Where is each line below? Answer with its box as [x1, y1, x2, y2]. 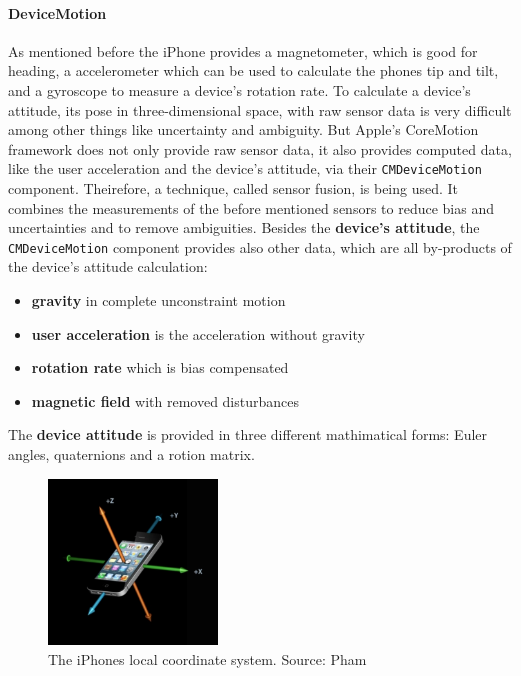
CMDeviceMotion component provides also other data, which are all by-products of [8, 236, 512, 257]
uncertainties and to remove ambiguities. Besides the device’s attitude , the [8, 217, 480, 238]
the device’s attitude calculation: [8, 256, 208, 277]
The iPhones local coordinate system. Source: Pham [48, 648, 367, 669]
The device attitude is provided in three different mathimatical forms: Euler [8, 424, 488, 445]
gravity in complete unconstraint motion [31, 290, 286, 311]
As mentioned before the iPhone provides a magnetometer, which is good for [8, 40, 478, 61]
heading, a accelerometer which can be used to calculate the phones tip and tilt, [8, 60, 499, 81]
